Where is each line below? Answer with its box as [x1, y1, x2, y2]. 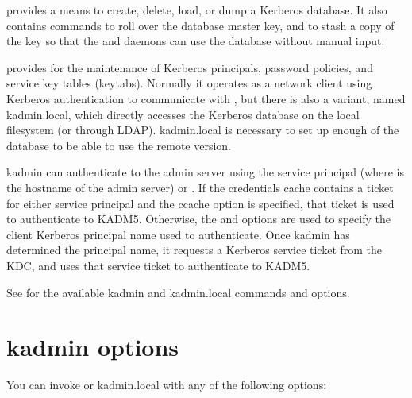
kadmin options [6, 330, 179, 363]
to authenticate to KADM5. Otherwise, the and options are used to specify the [6, 211, 391, 227]
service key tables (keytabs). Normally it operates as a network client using [6, 75, 372, 91]
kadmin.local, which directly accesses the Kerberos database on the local [6, 106, 360, 122]
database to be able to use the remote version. [6, 137, 231, 153]
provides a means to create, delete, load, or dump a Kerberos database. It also [6, 2, 387, 17]
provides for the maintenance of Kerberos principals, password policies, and [6, 59, 373, 75]
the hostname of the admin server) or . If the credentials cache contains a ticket [6, 179, 394, 195]
